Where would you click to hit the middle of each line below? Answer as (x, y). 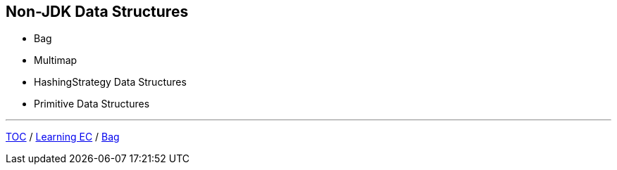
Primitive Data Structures (92, 104)
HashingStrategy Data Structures (110, 82)
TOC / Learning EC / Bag (63, 137)
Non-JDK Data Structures (97, 12)
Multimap (56, 60)
